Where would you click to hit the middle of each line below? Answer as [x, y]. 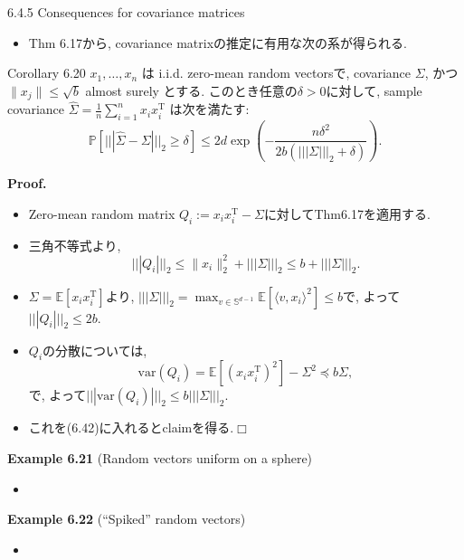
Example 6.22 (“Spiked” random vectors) [127, 519]
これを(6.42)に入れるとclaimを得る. [131, 427]
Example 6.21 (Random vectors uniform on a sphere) [160, 458]
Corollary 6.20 [47, 73]
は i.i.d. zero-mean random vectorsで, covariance [276, 73]
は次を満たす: [209, 109]
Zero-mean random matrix [102, 213]
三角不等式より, [75, 245]
